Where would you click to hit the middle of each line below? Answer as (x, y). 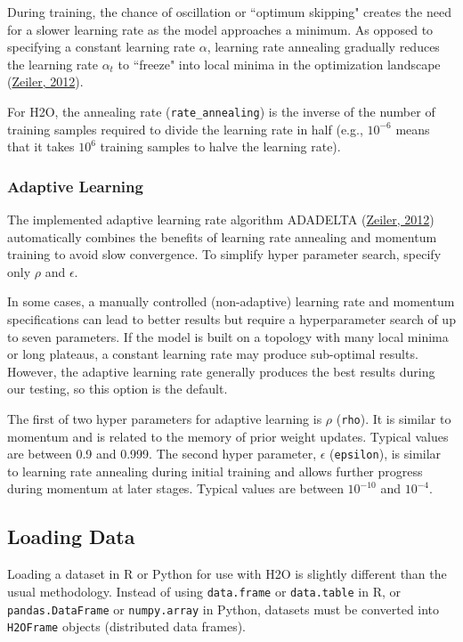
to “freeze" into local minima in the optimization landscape (279, 64)
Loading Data (71, 536)
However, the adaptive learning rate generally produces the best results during (221, 371)
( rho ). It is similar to (394, 418)
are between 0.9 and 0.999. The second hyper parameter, (162, 454)
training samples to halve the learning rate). (220, 146)
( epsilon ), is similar (386, 454)
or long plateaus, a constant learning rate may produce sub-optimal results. (213, 354)
